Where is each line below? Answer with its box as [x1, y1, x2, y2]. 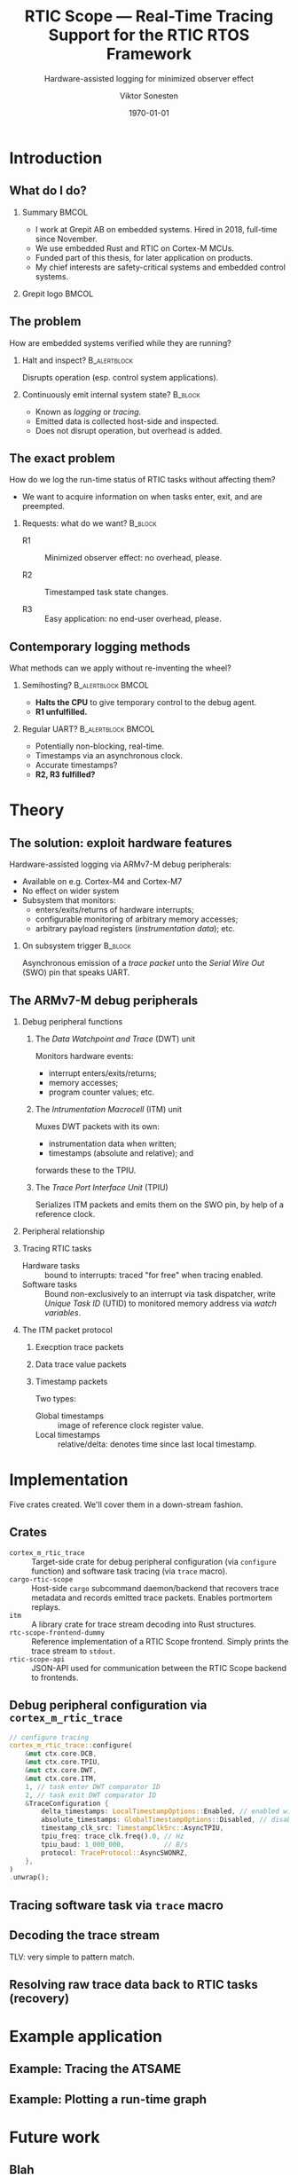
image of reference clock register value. [57, 1420, 204, 1430]
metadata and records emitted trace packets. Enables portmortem [31, 1592, 273, 1603]
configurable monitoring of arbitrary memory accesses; [35, 914, 239, 924]
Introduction [9, 148, 103, 168]
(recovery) [9, 1990, 69, 2006]
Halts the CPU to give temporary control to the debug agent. [35, 697, 257, 708]
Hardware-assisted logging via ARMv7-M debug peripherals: [9, 859, 232, 870]
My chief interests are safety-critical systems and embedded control [35, 262, 286, 272]
